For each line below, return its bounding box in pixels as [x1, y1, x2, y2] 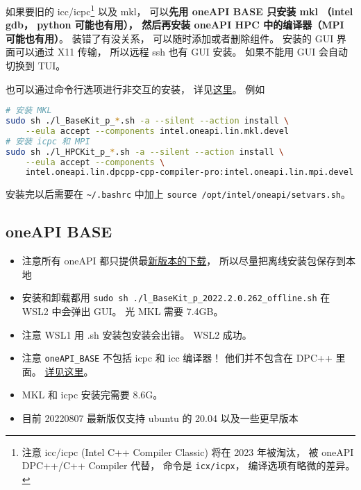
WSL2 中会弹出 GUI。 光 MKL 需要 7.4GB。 [22, 304, 224, 319]
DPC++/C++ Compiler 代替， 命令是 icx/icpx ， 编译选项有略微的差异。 [22, 458, 355, 473]
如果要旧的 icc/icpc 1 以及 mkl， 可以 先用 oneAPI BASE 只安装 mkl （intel [6, 2, 353, 18]
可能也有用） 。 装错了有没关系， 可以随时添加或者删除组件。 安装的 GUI [6, 31, 334, 45]
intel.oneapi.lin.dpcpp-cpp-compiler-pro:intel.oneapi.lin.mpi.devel [25, 167, 354, 178]
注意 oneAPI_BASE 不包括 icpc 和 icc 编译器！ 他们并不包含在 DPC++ [22, 350, 333, 365]
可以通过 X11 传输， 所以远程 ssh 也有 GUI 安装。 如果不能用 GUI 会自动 [15, 44, 349, 59]
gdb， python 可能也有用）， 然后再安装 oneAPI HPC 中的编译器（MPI [6, 17, 344, 32]
